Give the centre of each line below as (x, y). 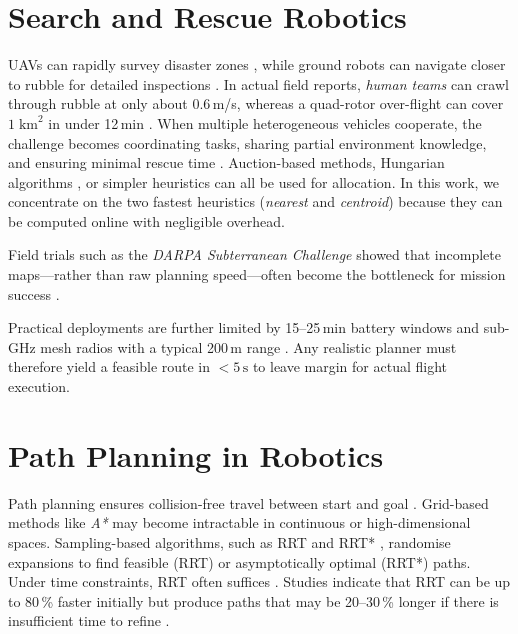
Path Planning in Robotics (196, 454)
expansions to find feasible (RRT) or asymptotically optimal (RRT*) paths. (239, 561)
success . (34, 293)
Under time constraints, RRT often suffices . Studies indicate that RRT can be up (259, 581)
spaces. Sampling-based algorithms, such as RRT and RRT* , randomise (229, 541)
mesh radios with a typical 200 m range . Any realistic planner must (248, 346)
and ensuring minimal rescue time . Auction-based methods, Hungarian (226, 162)
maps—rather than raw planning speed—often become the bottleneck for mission (257, 274)
